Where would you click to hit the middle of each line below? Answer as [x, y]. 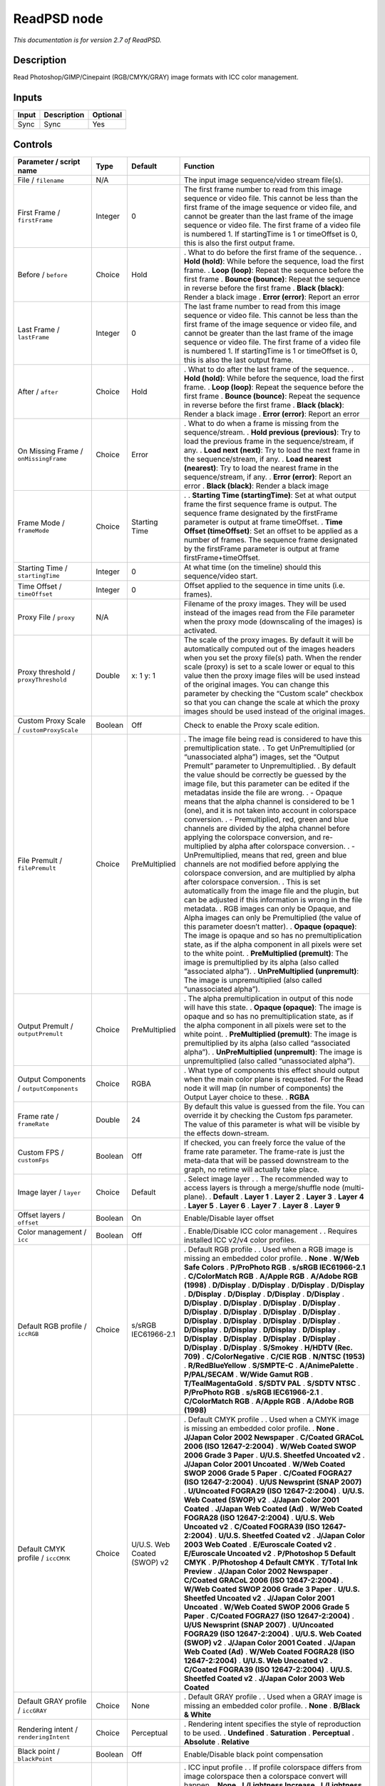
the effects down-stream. [227, 1133]
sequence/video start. [221, 576]
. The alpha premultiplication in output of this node [269, 998]
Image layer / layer [49, 1192]
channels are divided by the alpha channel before [267, 828]
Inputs [28, 98]
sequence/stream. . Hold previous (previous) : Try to [272, 432]
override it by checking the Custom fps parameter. [268, 1115]
